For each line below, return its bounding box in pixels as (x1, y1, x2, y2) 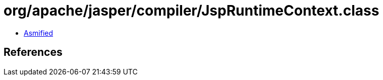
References (4, 46, 63, 59)
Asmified (24, 28, 53, 37)
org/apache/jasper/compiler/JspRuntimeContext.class (4, 2, 379, 19)
